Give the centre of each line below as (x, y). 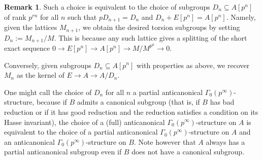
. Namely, (241, 17)
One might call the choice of (48, 92)
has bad (222, 102)
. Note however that (165, 141)
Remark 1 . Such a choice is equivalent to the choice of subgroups (107, 7)
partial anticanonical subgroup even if (63, 152)
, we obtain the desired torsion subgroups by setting (159, 27)
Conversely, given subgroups (48, 65)
